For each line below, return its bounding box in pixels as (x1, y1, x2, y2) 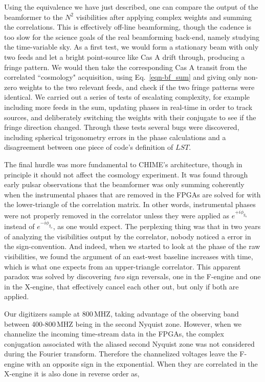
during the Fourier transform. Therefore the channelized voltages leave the (4, 348, 237, 359)
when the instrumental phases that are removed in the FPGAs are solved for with (4, 189, 261, 199)
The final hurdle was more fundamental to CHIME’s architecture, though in (4, 159, 242, 169)
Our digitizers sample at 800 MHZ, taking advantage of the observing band (4, 308, 239, 319)
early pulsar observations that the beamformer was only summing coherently (4, 179, 245, 190)
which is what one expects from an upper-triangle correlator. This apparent (4, 261, 241, 272)
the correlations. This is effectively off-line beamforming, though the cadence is (4, 21, 251, 32)
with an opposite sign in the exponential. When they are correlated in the (26, 358, 258, 369)
